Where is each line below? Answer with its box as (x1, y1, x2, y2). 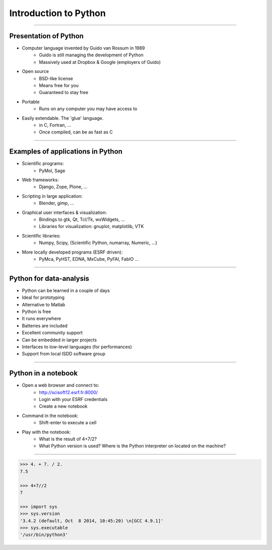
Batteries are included (22, 323, 68, 329)
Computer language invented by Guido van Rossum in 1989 (22, 45, 145, 51)
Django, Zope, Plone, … (39, 184, 88, 190)
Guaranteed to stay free (39, 90, 89, 96)
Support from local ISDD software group (22, 351, 106, 357)
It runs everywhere (22, 316, 61, 322)
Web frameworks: (22, 177, 59, 183)
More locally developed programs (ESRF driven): (22, 249, 123, 255)
